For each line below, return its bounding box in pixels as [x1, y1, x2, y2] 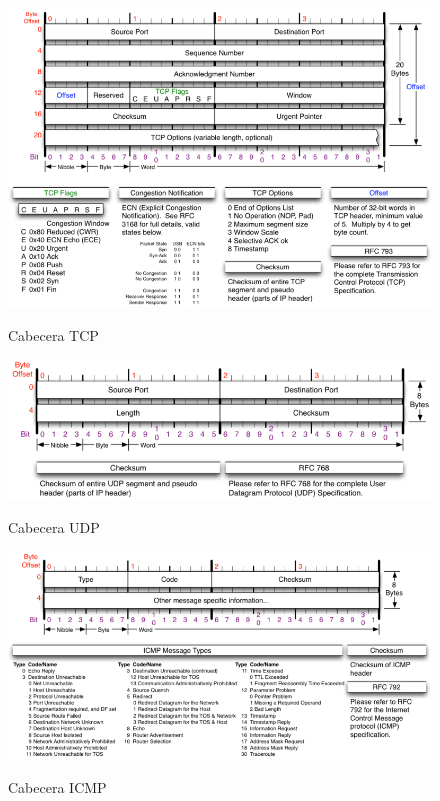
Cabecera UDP [8, 516, 100, 537]
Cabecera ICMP [8, 776, 107, 797]
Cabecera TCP [8, 324, 99, 345]
